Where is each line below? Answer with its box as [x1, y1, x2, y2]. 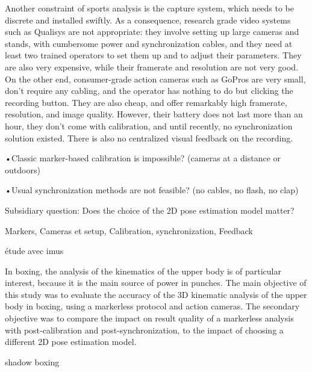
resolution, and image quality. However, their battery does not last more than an [5, 108, 303, 120]
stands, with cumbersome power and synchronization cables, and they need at [5, 37, 293, 49]
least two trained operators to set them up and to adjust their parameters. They [5, 49, 302, 61]
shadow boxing [5, 355, 60, 368]
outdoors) [5, 163, 40, 176]
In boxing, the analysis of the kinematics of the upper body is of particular [5, 264, 281, 277]
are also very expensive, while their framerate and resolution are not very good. [5, 60, 299, 73]
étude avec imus [5, 244, 64, 257]
